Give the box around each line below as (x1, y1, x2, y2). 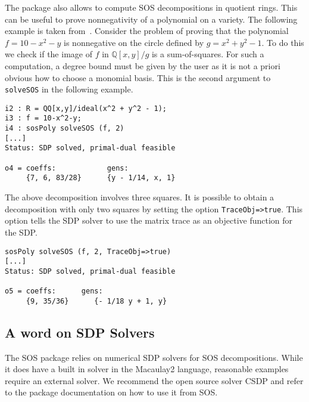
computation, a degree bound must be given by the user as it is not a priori (5, 59, 280, 72)
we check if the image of (5, 48, 92, 60)
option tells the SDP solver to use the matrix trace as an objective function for (5, 214, 293, 227)
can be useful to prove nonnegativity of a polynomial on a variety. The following (5, 13, 298, 25)
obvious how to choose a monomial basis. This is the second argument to (5, 71, 271, 84)
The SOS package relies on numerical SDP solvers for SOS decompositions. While (5, 351, 303, 363)
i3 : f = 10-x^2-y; (5, 114, 82, 123)
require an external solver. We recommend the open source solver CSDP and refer (5, 374, 304, 386)
